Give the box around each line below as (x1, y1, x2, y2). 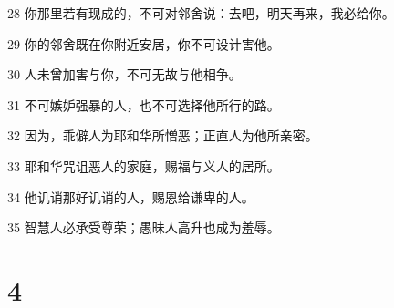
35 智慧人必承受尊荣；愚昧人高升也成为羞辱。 (7, 218, 280, 237)
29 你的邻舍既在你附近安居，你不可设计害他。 (7, 34, 280, 53)
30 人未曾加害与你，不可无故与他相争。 (7, 65, 242, 84)
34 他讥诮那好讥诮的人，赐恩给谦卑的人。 (7, 187, 254, 206)
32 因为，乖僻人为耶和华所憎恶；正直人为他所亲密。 (7, 126, 318, 145)
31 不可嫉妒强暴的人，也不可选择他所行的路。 (7, 95, 280, 114)
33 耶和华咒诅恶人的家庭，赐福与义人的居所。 (7, 156, 280, 175)
